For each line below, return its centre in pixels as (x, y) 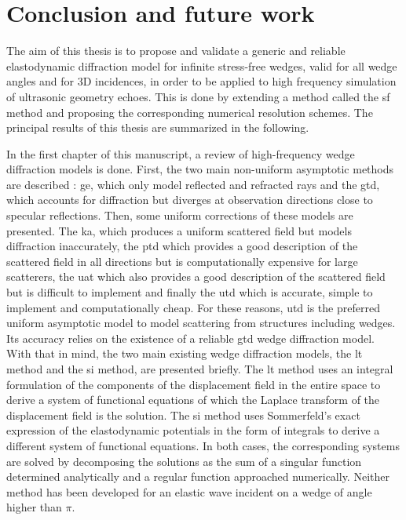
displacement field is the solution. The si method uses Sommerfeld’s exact (183, 415)
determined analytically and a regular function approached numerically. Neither (198, 476)
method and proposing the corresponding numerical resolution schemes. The (190, 112)
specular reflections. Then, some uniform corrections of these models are (180, 215)
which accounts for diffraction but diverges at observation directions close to (190, 200)
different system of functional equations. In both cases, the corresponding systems (203, 445)
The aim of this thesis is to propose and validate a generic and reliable (176, 51)
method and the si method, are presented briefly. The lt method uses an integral (200, 369)
